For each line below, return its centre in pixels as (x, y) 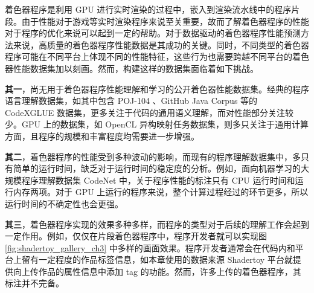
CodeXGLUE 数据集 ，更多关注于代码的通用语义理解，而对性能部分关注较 (149, 112)
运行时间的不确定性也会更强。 (64, 203)
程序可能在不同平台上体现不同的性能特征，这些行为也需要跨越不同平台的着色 (157, 56)
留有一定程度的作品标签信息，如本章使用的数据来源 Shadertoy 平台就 (157, 259)
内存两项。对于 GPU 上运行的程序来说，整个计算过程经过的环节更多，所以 (161, 192)
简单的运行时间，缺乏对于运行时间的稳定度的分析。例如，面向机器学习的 (157, 168)
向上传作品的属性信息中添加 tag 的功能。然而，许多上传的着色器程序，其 (157, 271)
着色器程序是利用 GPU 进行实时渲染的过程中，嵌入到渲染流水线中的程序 (148, 9)
